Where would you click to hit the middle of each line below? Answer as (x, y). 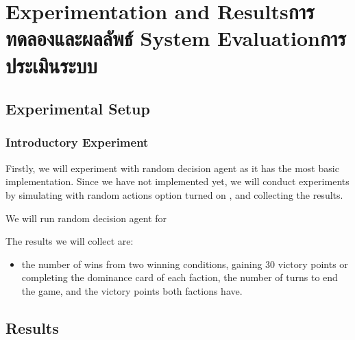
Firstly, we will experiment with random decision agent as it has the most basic (172, 168)
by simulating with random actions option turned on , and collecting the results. (174, 194)
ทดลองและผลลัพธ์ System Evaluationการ (176, 38)
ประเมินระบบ (51, 65)
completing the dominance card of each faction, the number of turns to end (180, 277)
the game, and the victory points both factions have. (132, 290)
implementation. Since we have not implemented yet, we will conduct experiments (177, 181)
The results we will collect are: (70, 241)
